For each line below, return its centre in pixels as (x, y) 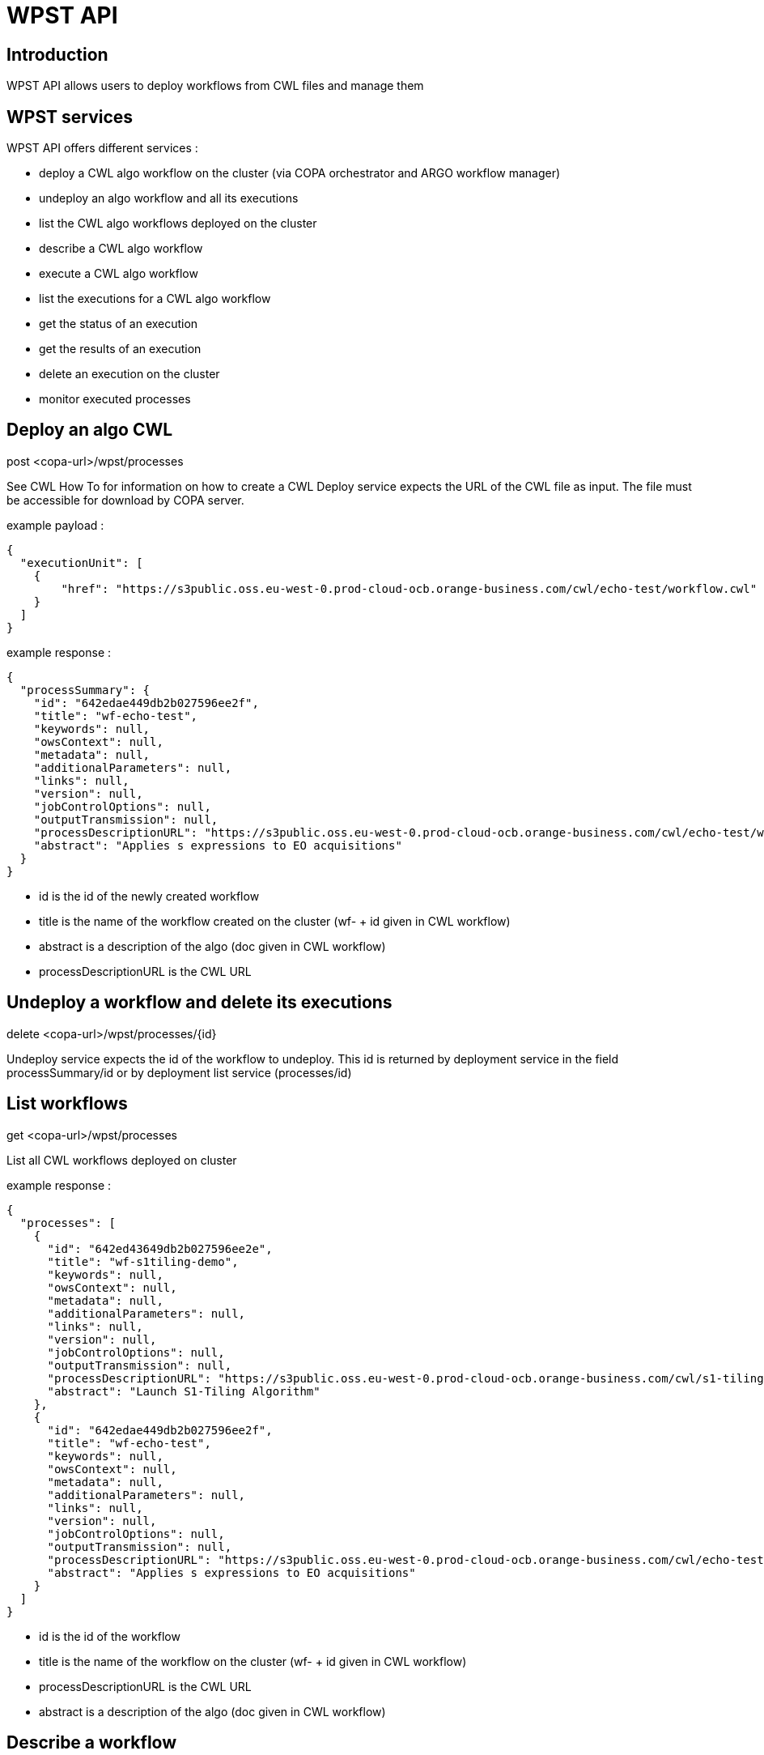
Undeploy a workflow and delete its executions (199, 1003)
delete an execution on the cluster (129, 374)
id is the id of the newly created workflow (149, 896)
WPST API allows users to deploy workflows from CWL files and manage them (215, 86)
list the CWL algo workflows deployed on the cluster (178, 224)
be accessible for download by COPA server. (125, 500)
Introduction (57, 54)
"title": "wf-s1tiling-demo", (143, 1261)
